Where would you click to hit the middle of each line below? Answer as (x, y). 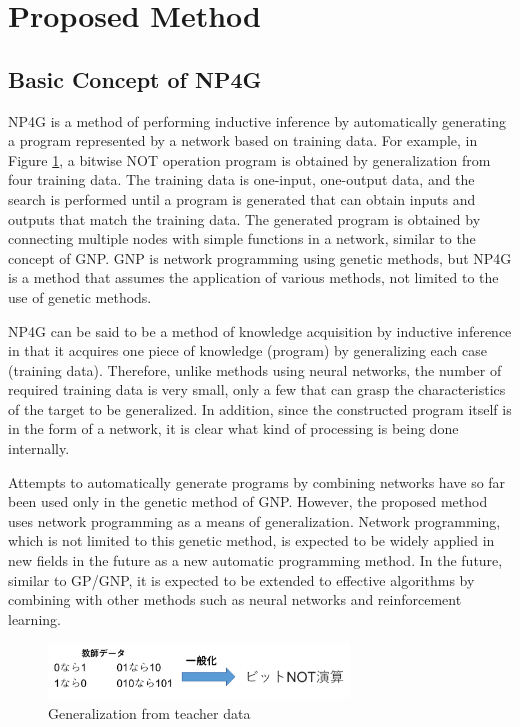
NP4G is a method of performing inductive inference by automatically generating (257, 120)
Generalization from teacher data (149, 712)
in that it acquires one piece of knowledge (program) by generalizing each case (247, 350)
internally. (39, 448)
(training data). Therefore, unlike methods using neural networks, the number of (255, 369)
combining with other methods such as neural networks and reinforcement (235, 599)
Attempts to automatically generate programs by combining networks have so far (257, 481)
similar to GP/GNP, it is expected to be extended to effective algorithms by (241, 579)
